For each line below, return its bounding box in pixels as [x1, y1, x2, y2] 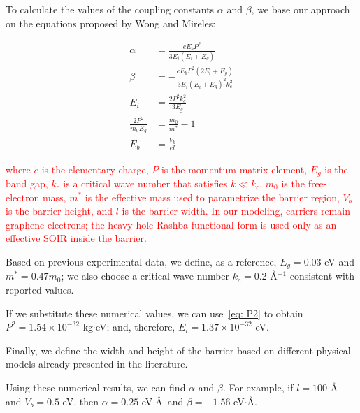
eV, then [62, 393, 99, 408]
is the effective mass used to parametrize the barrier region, [85, 189, 340, 204]
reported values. [6, 282, 74, 296]
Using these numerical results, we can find [6, 379, 186, 394]
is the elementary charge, [41, 161, 149, 176]
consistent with [289, 268, 355, 283]
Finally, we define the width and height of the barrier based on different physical [6, 342, 351, 357]
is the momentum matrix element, [161, 161, 308, 176]
